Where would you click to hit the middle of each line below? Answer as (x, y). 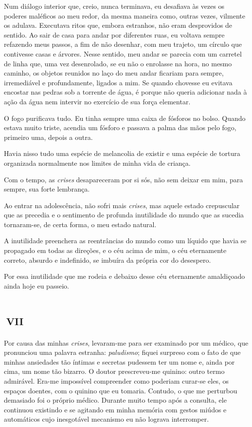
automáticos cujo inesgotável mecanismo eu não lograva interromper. (107, 419)
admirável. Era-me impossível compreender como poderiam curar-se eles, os (117, 380)
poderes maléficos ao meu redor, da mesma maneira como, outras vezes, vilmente (125, 15)
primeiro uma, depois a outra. (48, 137)
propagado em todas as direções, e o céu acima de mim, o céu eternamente (115, 250)
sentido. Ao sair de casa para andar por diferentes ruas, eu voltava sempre (114, 34)
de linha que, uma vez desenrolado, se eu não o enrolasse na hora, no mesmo (118, 63)
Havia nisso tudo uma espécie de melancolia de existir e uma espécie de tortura (122, 153)
